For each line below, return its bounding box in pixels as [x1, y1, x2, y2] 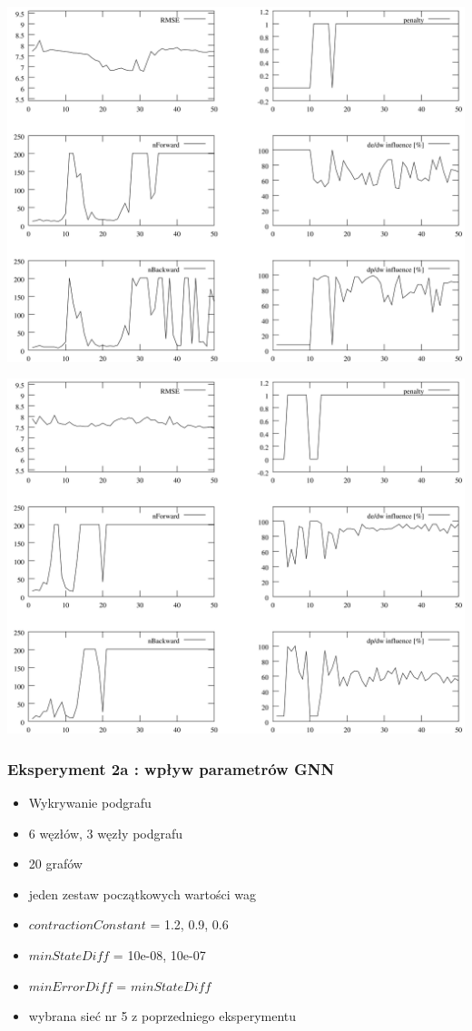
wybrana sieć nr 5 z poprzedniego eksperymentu [28, 1006, 297, 1026]
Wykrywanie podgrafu [28, 793, 152, 811]
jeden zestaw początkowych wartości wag [28, 884, 256, 903]
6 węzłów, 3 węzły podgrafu [28, 823, 183, 842]
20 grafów [28, 854, 83, 873]
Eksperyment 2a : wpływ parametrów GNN [7, 757, 335, 780]
